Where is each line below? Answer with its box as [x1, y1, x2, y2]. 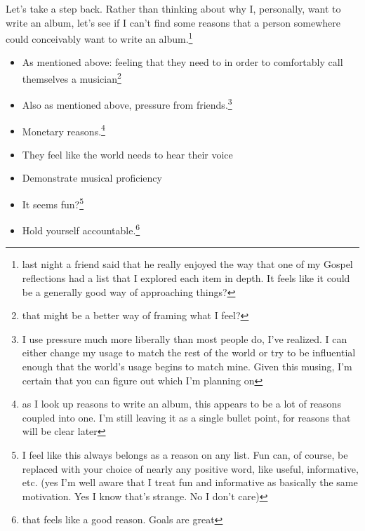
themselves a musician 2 [22, 69, 121, 86]
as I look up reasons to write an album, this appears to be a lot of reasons [22, 396, 341, 411]
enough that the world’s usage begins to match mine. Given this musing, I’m [22, 359, 352, 374]
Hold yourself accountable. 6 [22, 221, 140, 237]
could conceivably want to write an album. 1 [6, 29, 193, 46]
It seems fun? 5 [22, 194, 84, 211]
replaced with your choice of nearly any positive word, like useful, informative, [22, 461, 359, 476]
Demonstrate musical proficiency [22, 170, 162, 185]
